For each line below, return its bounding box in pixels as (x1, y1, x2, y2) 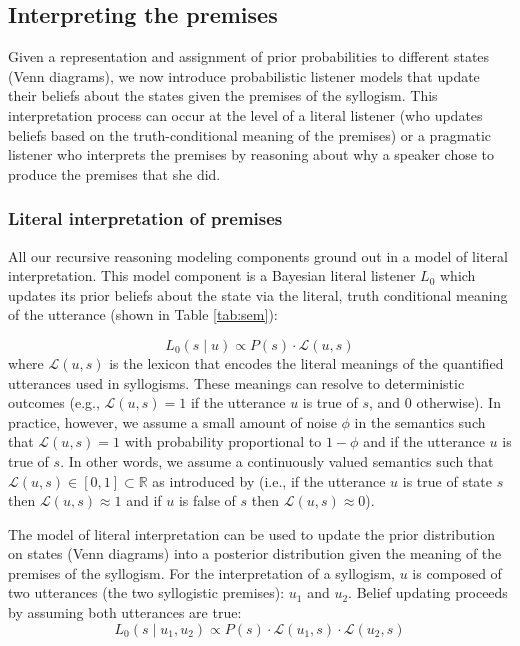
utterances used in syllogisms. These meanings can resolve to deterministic (8, 372, 465, 393)
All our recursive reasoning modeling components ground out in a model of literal (8, 245, 508, 266)
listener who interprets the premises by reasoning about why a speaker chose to (8, 144, 495, 165)
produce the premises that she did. (8, 163, 221, 184)
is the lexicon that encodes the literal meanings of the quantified (109, 352, 504, 373)
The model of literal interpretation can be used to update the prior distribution (8, 523, 495, 544)
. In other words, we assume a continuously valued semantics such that (60, 450, 494, 471)
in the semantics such (354, 411, 486, 432)
